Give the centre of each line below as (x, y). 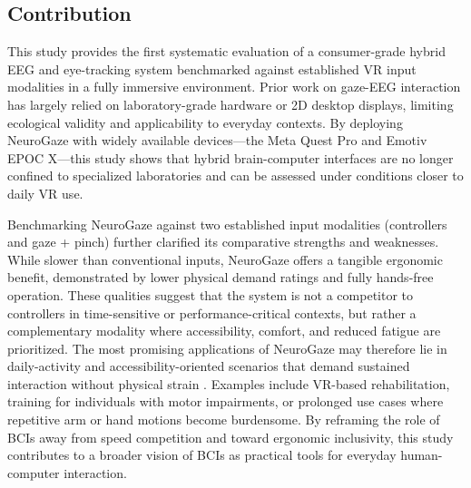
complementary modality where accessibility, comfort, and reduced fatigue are (224, 331)
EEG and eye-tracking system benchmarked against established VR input (212, 68)
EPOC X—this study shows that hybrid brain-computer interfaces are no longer (231, 157)
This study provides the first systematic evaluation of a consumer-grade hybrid (226, 51)
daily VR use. (45, 193)
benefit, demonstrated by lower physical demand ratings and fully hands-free (221, 277)
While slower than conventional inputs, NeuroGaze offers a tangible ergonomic (225, 259)
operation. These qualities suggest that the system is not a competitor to (211, 294)
